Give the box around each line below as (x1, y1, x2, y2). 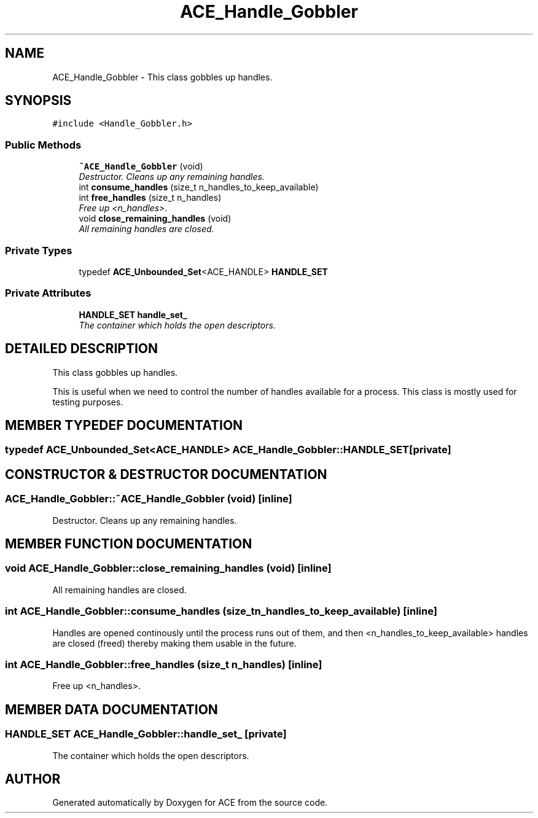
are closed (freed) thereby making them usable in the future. (52, 637, 297, 649)
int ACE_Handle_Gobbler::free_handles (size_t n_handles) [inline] (5, 658, 322, 671)
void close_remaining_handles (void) (79, 213, 232, 224)
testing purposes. (52, 396, 123, 407)
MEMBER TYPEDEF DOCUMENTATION (5, 417, 243, 433)
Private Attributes (5, 287, 92, 300)
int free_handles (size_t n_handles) (79, 192, 222, 203)
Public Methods (5, 138, 82, 151)
